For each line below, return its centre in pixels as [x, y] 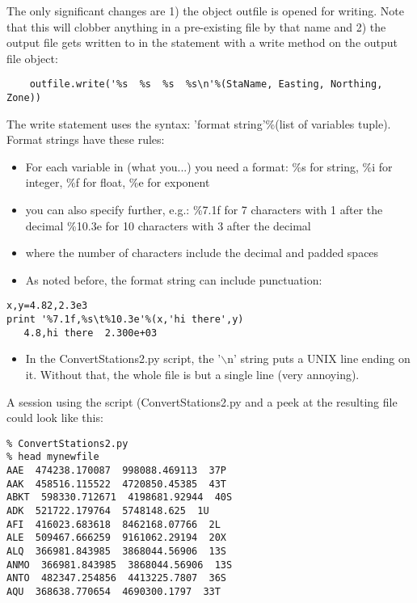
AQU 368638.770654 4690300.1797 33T [114, 592]
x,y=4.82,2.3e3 [47, 306]
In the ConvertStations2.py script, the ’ [123, 358]
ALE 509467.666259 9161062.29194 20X [117, 538]
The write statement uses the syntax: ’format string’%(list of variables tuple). [199, 123]
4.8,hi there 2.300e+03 [91, 333]
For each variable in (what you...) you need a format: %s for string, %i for [209, 166]
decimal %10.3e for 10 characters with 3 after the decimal [168, 225]
